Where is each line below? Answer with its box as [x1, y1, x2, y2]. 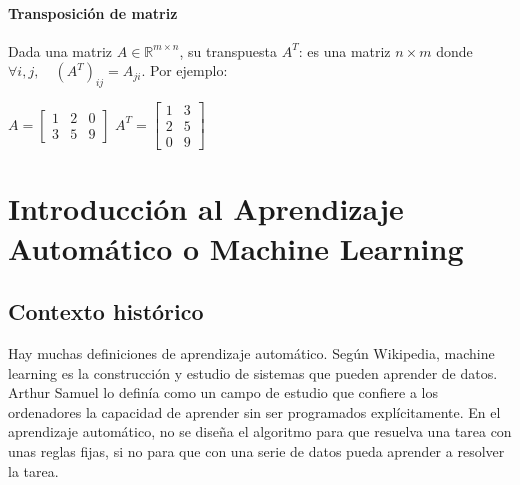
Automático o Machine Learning [8, 227, 464, 268]
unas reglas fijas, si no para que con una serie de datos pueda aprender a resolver [8, 441, 505, 462]
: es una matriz [298, 40, 391, 61]
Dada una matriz [8, 40, 113, 61]
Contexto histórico [8, 296, 204, 327]
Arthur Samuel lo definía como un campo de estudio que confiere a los [8, 382, 438, 403]
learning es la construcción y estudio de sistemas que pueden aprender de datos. [8, 362, 498, 383]
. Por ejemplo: [141, 60, 228, 81]
